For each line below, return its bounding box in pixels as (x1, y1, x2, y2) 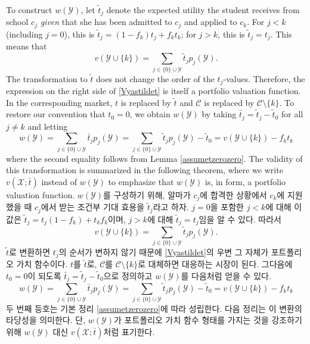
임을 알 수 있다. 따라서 (199, 212, 281, 225)
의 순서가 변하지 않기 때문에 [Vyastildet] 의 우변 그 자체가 (58, 245, 269, 258)
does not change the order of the (96, 72, 215, 85)
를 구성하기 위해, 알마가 (103, 188, 191, 201)
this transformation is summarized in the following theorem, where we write (6, 164, 283, 176)
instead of (41, 175, 77, 187)
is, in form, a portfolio (204, 175, 286, 187)
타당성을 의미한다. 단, (6, 314, 86, 326)
